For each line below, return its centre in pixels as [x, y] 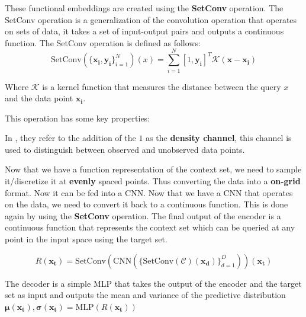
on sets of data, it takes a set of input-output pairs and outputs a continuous [144, 31]
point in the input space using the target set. [86, 239]
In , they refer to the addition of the [70, 138]
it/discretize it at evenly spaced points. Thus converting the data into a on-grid [153, 181]
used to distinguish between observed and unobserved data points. [125, 149]
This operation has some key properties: [78, 118]
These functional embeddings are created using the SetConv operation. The [144, 8]
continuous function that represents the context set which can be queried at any [150, 227]
